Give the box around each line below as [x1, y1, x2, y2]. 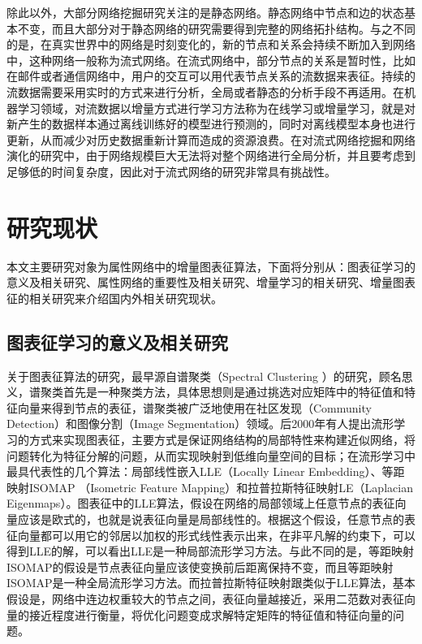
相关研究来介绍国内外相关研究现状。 [28, 289, 222, 306]
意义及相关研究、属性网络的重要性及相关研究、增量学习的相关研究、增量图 [6, 274, 404, 291]
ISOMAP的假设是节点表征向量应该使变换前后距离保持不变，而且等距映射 [6, 558, 394, 575]
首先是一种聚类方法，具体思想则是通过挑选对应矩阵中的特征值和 [62, 383, 404, 400]
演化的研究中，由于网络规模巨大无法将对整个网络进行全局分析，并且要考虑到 [6, 147, 416, 164]
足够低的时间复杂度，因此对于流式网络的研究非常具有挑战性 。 [6, 162, 336, 179]
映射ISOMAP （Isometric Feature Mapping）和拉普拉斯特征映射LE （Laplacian [6, 478, 413, 495]
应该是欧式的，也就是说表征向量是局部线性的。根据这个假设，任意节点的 [17, 510, 404, 527]
